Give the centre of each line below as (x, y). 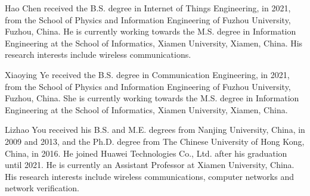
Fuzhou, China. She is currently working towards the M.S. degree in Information (152, 98)
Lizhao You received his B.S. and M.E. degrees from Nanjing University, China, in (155, 130)
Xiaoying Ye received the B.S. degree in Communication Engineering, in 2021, (147, 74)
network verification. (42, 188)
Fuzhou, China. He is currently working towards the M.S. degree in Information (151, 31)
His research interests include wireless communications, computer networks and (149, 176)
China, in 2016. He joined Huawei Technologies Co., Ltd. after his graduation (146, 153)
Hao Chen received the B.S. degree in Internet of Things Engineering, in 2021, (148, 8)
